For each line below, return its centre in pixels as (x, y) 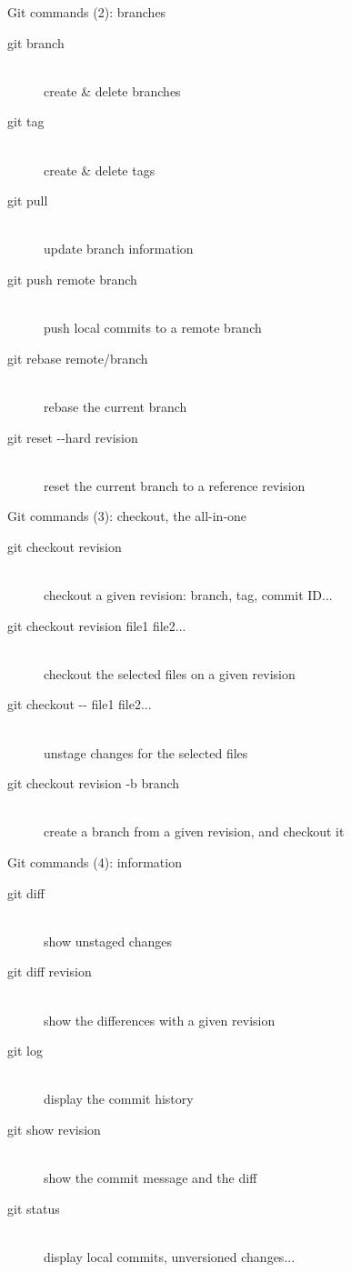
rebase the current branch (115, 406)
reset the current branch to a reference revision (175, 485)
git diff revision (50, 972)
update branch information (119, 249)
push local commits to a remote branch (153, 328)
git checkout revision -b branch (94, 783)
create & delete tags (100, 170)
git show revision (54, 1129)
